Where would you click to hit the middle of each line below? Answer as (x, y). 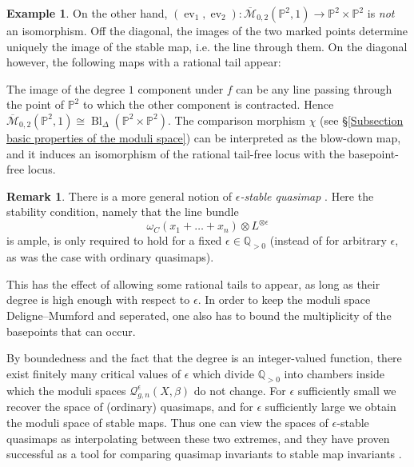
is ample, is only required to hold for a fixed (114, 240)
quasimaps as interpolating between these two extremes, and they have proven (198, 438)
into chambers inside (334, 373)
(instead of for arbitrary (328, 240)
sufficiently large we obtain (330, 407)
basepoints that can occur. (71, 331)
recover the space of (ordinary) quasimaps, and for (130, 407)
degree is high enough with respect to (98, 299)
